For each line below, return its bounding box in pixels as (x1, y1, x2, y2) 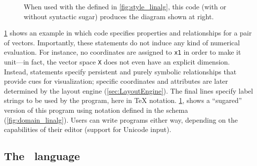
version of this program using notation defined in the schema (4, 105, 188, 115)
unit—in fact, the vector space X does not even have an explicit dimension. (4, 57, 230, 67)
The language (4, 148, 80, 164)
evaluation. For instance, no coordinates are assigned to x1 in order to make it (4, 47, 241, 57)
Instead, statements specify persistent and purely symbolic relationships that (4, 66, 237, 76)
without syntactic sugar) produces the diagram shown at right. (24, 11, 214, 21)
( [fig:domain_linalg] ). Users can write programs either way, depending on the (4, 114, 238, 125)
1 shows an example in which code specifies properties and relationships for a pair (4, 28, 252, 38)
